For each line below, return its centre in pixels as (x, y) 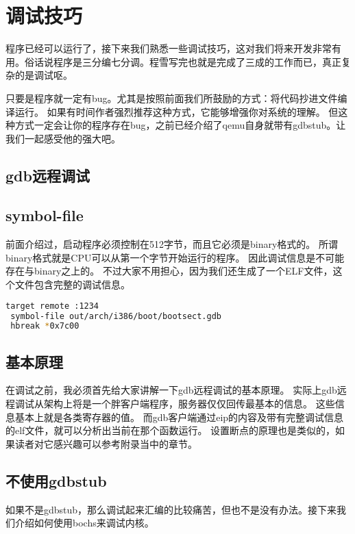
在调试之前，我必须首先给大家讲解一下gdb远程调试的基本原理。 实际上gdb (171, 390)
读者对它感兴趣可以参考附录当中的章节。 (106, 443)
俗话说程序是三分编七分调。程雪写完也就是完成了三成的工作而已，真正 (183, 61)
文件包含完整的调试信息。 (72, 284)
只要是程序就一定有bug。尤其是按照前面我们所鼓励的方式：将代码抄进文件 (172, 98)
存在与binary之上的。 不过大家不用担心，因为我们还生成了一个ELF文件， (169, 271)
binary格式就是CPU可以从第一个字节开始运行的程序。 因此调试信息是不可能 (175, 257)
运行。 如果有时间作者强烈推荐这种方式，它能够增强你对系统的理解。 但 (176, 111)
